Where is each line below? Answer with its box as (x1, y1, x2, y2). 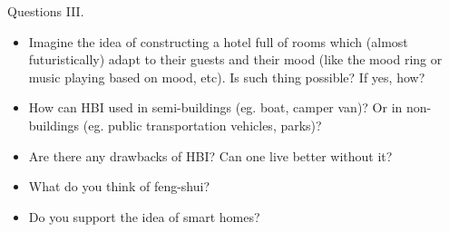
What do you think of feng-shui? (28, 177, 210, 196)
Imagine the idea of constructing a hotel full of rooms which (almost (28, 32, 408, 51)
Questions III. (7, 2, 84, 20)
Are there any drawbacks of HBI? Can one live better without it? (28, 146, 393, 165)
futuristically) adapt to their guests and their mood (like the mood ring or (28, 50, 443, 69)
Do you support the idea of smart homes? (28, 207, 260, 226)
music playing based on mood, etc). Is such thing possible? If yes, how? (28, 67, 425, 86)
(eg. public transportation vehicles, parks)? (83, 115, 322, 134)
